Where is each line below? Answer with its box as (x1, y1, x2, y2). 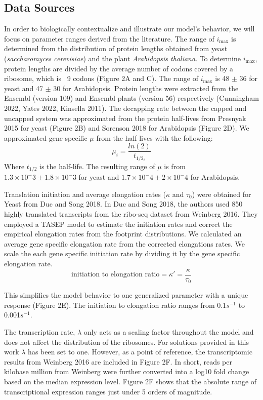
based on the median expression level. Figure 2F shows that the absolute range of (4, 376, 257, 386)
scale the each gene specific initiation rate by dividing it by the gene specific (4, 248, 240, 259)
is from (164, 161, 186, 171)
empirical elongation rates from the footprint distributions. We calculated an (4, 228, 242, 239)
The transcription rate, (4, 326, 75, 337)
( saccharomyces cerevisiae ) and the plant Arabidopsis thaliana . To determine (4, 53, 241, 63)
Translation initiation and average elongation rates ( (4, 188, 166, 199)
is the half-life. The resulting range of (39, 161, 155, 171)
